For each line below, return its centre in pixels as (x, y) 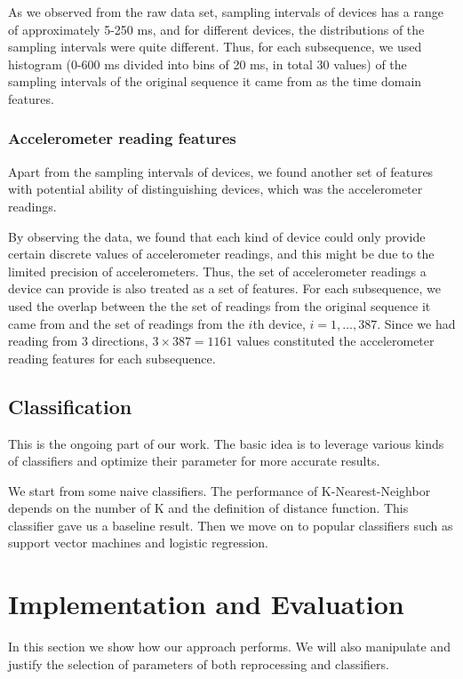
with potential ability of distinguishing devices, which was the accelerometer (216, 189)
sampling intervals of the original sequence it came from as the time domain (215, 81)
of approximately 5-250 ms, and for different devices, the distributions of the (216, 29)
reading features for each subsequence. (112, 358)
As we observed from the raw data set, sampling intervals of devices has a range (226, 12)
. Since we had (416, 323)
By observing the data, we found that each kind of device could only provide (217, 236)
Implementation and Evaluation (206, 604)
